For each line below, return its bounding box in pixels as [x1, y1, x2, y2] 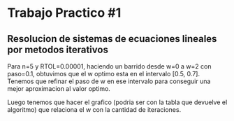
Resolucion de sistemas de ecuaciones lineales [7, 33, 217, 45]
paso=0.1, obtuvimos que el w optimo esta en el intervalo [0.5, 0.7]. [7, 70, 200, 78]
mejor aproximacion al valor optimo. [7, 85, 110, 92]
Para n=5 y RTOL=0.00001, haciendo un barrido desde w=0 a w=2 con [7, 62, 212, 71]
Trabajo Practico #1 [7, 5, 122, 21]
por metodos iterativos [7, 43, 108, 55]
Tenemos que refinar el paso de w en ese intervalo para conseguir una [7, 77, 211, 85]
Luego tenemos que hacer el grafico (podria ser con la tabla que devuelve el [7, 98, 228, 106]
